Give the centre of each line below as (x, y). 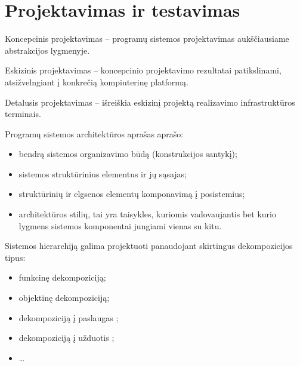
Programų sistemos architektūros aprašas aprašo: (94, 133)
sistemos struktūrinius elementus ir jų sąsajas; (103, 173)
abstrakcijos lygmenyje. (47, 50)
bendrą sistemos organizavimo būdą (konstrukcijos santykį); (128, 154)
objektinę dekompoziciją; (64, 298)
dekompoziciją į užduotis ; (67, 338)
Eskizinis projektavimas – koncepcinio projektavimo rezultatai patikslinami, (143, 70)
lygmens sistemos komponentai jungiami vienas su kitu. (120, 225)
